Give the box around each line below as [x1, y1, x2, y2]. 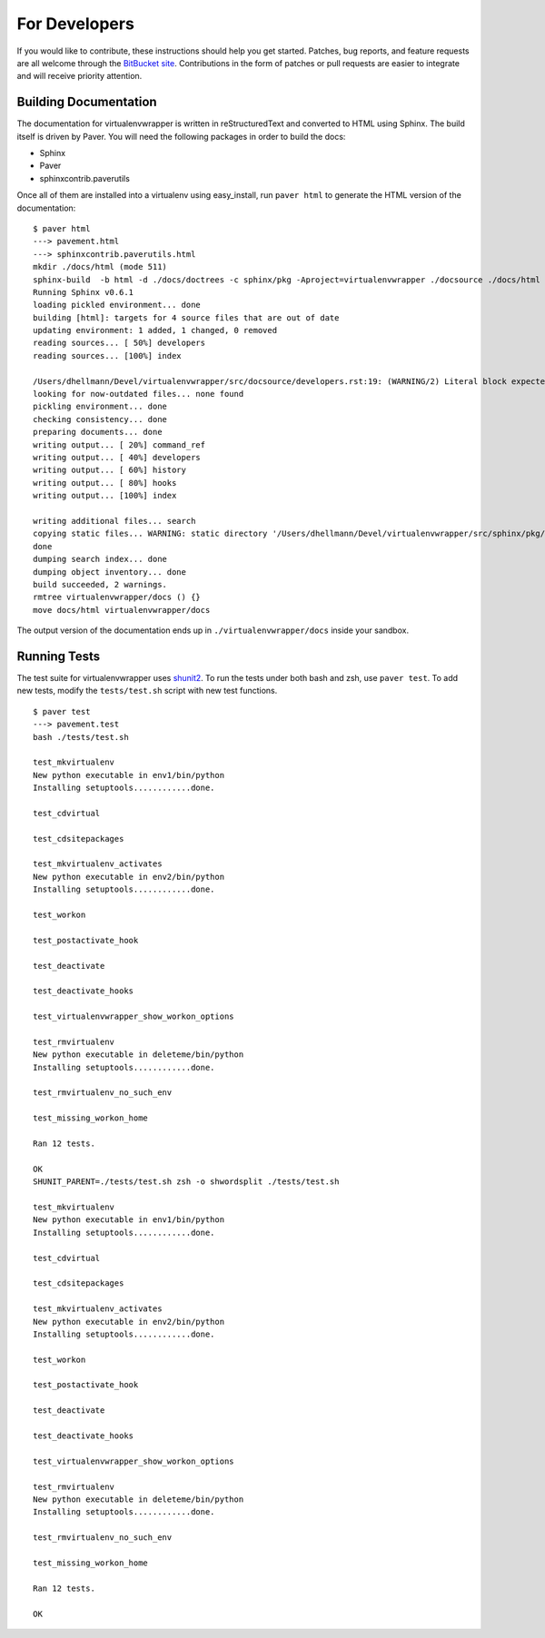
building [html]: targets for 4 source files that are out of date [33, 312, 340, 322]
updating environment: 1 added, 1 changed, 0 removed [33, 325, 277, 336]
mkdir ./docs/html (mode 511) [33, 261, 168, 272]
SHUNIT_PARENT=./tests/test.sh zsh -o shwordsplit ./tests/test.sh [33, 1177, 340, 1187]
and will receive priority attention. [16, 71, 143, 82]
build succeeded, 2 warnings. [33, 579, 168, 589]
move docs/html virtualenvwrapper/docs [33, 605, 211, 615]
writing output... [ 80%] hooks [33, 478, 177, 488]
